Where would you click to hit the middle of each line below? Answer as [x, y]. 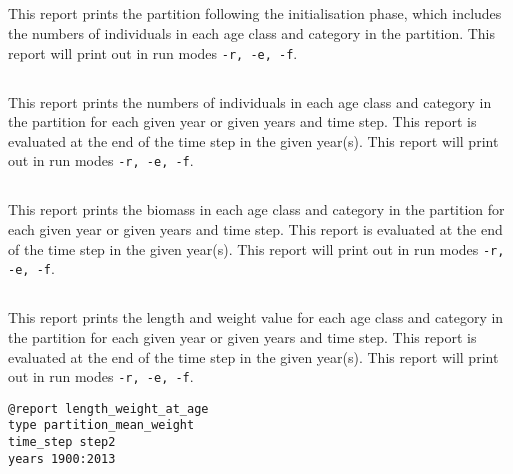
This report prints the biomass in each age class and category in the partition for [256, 209]
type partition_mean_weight [101, 425]
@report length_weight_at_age [108, 408]
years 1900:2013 [62, 458]
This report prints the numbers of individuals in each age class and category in [250, 101]
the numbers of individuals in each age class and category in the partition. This [252, 32]
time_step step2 [62, 442]
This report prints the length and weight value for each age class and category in [256, 317]
